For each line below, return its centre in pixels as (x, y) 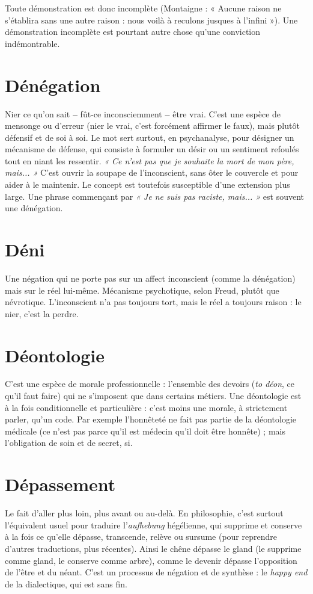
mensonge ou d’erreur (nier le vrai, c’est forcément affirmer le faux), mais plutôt (152, 125)
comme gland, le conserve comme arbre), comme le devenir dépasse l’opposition (151, 560)
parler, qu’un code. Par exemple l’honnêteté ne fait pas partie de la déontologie (151, 419)
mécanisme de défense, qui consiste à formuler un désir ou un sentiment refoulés (152, 149)
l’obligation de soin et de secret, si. (69, 443)
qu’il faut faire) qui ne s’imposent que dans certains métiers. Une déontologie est (153, 396)
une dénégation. (34, 208)
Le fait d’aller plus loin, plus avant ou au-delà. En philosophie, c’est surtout (144, 513)
